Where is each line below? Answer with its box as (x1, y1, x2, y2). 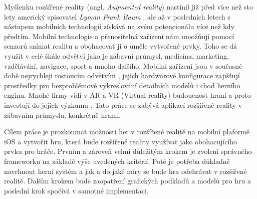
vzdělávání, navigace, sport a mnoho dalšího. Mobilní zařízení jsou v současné (4, 60, 242, 71)
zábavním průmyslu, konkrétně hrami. (4, 109, 121, 120)
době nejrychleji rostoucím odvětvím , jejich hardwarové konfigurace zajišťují (4, 70, 240, 81)
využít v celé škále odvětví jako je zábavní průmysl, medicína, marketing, (4, 50, 229, 61)
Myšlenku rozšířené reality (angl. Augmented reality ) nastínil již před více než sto (4, 2, 253, 12)
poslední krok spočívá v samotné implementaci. (4, 185, 149, 195)
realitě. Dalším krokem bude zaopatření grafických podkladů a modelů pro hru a (4, 175, 251, 186)
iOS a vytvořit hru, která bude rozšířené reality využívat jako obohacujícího (4, 136, 237, 146)
